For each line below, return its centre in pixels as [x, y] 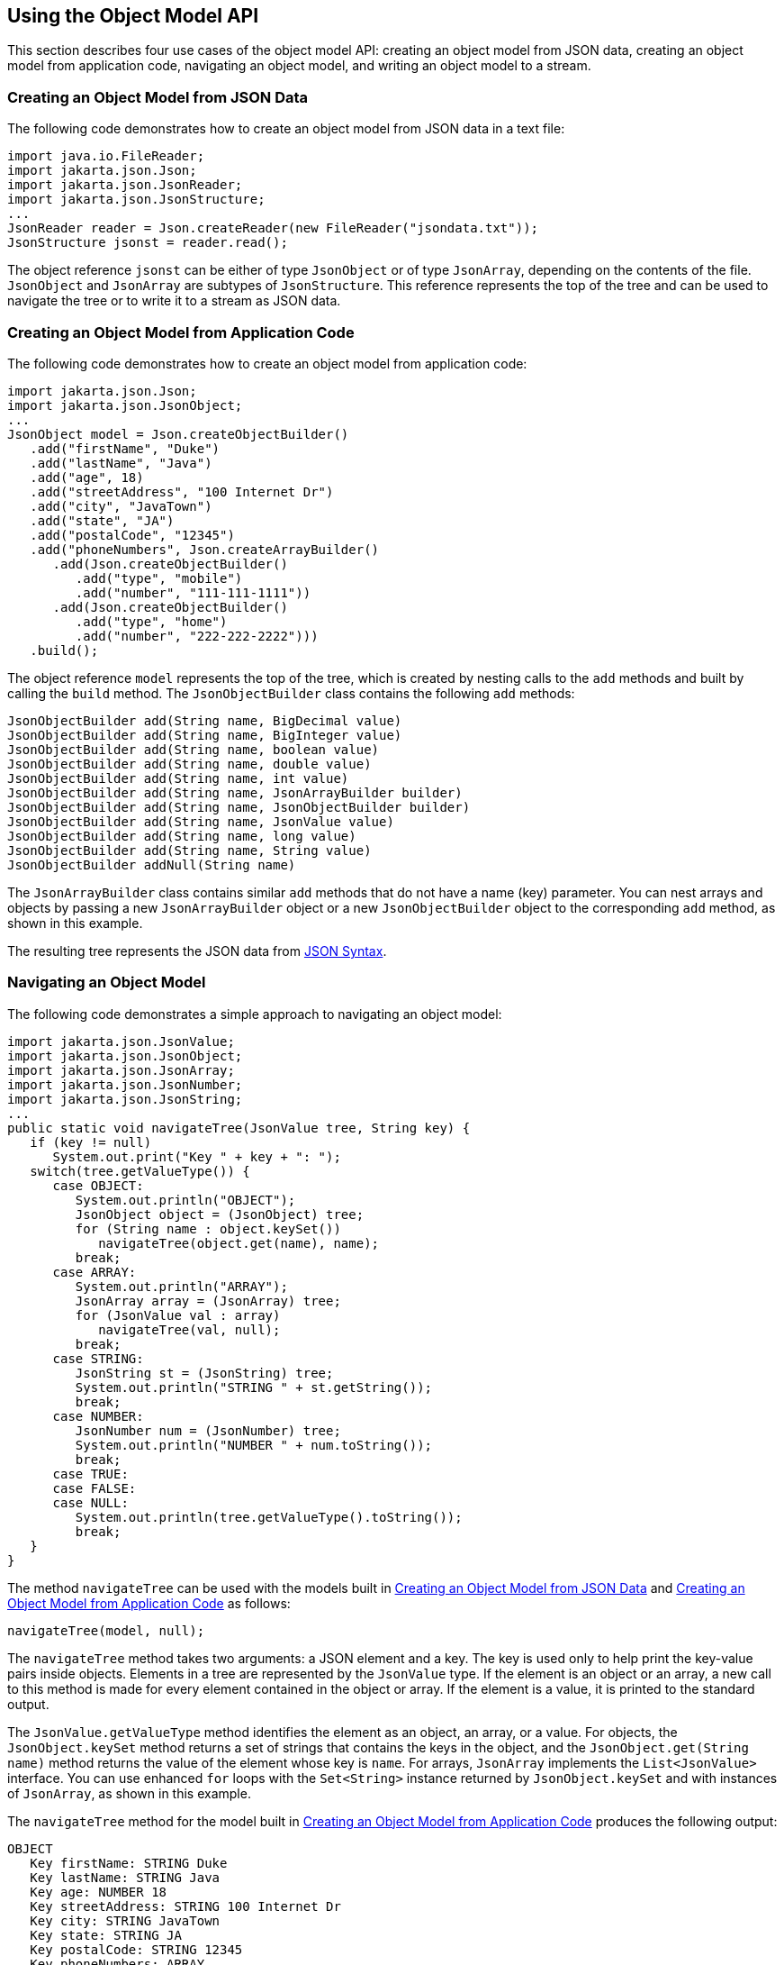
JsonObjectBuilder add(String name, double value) [189, 764]
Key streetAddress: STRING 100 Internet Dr [185, 1906]
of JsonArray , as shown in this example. [129, 1793]
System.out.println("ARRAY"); [181, 1286]
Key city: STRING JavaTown [125, 1920]
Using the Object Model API [133, 16]
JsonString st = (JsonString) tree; [204, 1373]
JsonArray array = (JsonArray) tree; [208, 1301]
